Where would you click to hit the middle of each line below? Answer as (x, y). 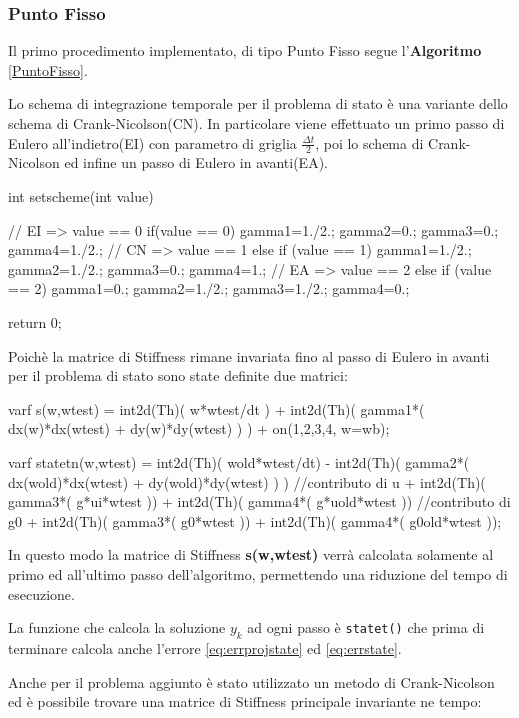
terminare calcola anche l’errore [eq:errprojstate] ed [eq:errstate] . (205, 647)
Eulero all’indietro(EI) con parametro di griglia (152, 142)
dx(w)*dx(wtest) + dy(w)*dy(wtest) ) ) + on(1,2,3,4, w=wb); (199, 428)
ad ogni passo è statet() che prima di (366, 627)
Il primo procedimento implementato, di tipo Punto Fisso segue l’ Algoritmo (245, 50)
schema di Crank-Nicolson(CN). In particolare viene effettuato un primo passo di (256, 123)
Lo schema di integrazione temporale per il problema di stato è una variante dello (258, 103)
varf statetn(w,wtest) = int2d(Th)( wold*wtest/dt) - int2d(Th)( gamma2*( (239, 461)
